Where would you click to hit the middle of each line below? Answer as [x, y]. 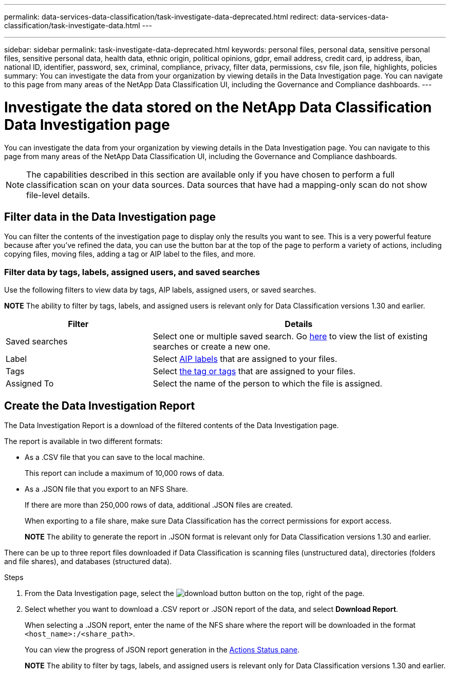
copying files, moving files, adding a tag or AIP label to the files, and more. [130, 254]
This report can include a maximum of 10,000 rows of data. [125, 473]
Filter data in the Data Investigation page [110, 217]
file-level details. [58, 195]
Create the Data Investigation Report [100, 406]
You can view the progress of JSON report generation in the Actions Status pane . [162, 649]
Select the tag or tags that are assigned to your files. [254, 371]
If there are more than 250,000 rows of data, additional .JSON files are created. [159, 505]
